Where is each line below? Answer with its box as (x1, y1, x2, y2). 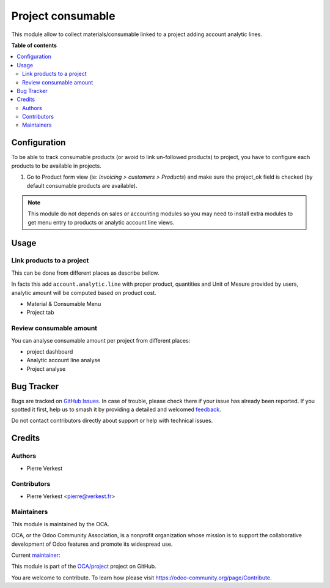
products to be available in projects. (11, 162, 102, 169)
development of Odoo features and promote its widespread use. (11, 540, 173, 548)
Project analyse (26, 365, 66, 373)
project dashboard (26, 348, 73, 355)
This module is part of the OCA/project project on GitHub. (11, 563, 156, 570)
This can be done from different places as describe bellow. (11, 269, 159, 277)
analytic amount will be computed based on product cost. (11, 289, 156, 296)
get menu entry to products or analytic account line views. (28, 218, 175, 226)
